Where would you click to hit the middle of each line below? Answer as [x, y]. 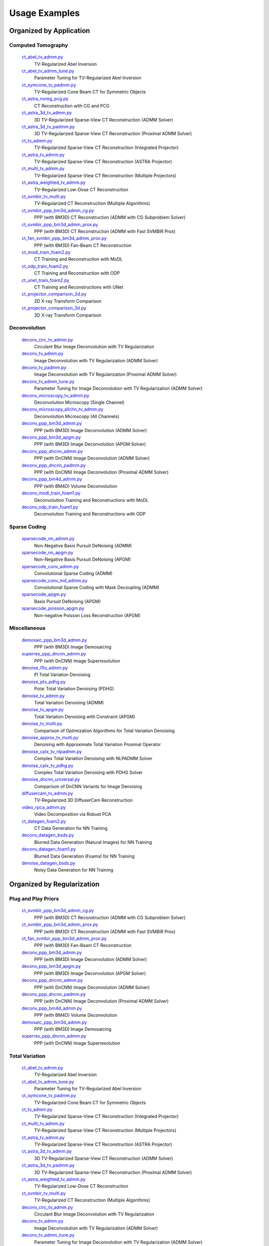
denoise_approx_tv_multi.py [50, 737]
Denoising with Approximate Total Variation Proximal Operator [98, 745]
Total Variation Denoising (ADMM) [69, 703]
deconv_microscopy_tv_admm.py [56, 395]
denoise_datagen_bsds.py [49, 863]
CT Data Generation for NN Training [71, 828]
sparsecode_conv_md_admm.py [55, 580]
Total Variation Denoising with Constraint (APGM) [85, 716]
